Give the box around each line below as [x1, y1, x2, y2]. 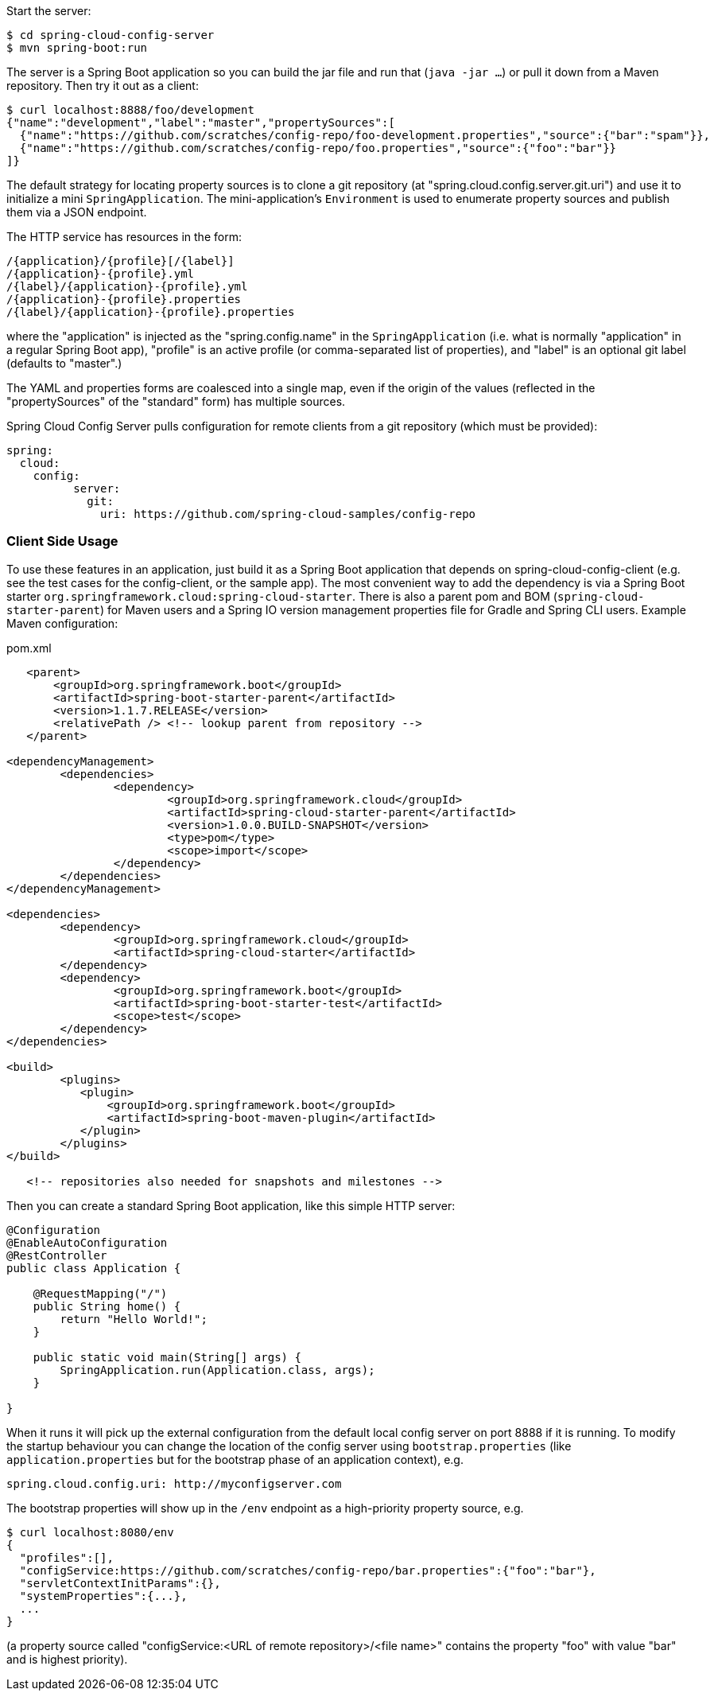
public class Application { [6, 1261, 181, 1275]
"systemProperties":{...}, [19, 1589, 188, 1602]
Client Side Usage [6, 533, 118, 550]
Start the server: [6, 4, 91, 18]
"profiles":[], [19, 1551, 114, 1564]
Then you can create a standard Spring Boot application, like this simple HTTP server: [6, 1198, 456, 1212]
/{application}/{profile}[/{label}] [6, 255, 235, 267]
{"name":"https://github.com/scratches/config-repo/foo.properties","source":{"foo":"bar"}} [19, 142, 617, 154]
